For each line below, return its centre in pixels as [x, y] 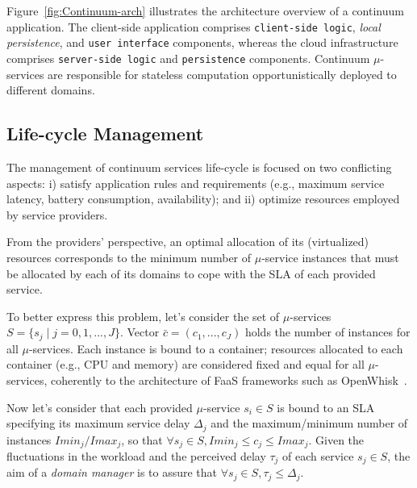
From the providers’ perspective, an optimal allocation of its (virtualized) [188, 242]
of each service [318, 456]
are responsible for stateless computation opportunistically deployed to [222, 74]
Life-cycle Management [105, 133]
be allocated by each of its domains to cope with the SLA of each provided [191, 273]
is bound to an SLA [326, 407]
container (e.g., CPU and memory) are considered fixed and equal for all [186, 364]
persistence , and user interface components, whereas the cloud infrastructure [202, 42]
